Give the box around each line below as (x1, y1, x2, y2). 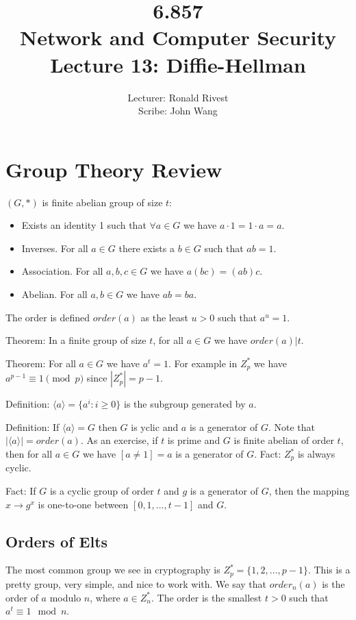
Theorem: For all (5, 356, 76, 370)
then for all (5, 447, 53, 461)
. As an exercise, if (80, 433, 158, 447)
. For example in (168, 356, 238, 370)
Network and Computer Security (19, 23, 337, 51)
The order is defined (5, 310, 90, 324)
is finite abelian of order (233, 433, 334, 447)
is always (297, 447, 335, 461)
